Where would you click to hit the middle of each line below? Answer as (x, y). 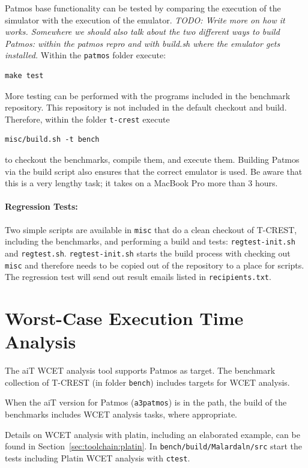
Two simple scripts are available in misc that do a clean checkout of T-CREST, (151, 229)
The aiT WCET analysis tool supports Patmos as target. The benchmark (140, 370)
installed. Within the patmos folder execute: (86, 55)
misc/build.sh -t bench (52, 140)
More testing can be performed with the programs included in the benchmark (148, 95)
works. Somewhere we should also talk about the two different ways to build (142, 32)
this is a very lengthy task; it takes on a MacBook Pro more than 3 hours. (141, 183)
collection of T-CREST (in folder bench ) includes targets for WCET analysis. (147, 382)
